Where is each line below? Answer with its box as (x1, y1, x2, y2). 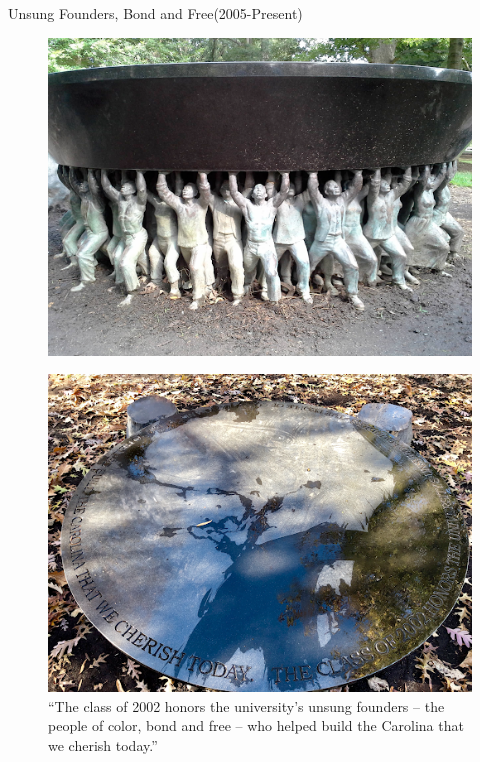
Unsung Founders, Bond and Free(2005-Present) (8, 3, 303, 23)
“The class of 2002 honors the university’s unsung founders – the (48, 695, 445, 716)
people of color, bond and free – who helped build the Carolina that (48, 715, 464, 736)
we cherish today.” (48, 734, 158, 755)
